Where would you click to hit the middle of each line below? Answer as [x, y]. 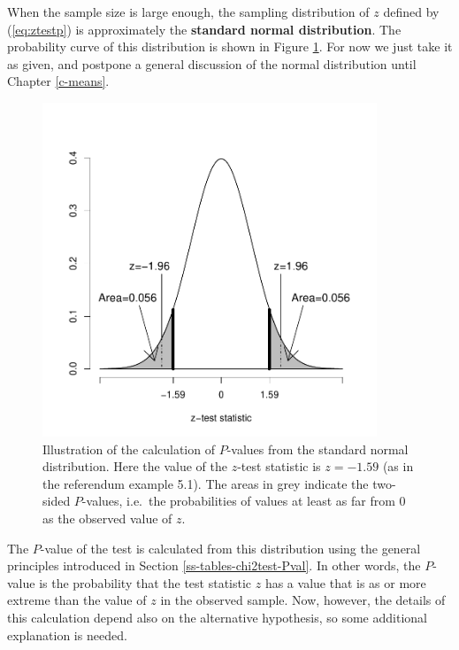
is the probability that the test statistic [145, 582]
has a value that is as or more [345, 582]
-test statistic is [279, 466]
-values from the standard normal [317, 449]
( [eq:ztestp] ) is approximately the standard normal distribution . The [204, 29]
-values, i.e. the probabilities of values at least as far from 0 [244, 501]
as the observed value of [107, 518]
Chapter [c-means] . [58, 81]
